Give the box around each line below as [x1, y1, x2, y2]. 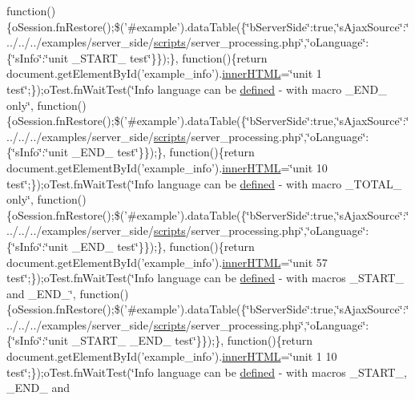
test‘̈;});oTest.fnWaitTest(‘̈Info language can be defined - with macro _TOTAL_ [6, 175, 402, 192]
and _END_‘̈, [6, 285, 76, 301]
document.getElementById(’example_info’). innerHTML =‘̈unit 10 [6, 159, 328, 176]
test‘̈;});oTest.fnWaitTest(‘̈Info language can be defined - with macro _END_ [6, 80, 387, 97]
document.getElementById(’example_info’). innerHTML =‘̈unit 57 [6, 253, 328, 270]
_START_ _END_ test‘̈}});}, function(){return [71, 332, 313, 349]
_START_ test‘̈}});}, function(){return [71, 49, 268, 66]
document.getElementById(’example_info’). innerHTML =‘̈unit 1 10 [6, 348, 337, 365]
